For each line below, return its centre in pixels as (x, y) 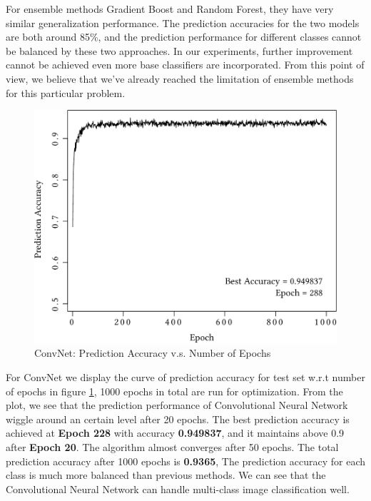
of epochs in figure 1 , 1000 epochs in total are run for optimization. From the (174, 391)
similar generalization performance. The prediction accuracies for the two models (183, 22)
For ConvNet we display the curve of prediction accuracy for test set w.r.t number (185, 376)
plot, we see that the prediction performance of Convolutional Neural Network (177, 405)
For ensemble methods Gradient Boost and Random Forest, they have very (170, 9)
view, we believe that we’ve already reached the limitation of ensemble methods (180, 78)
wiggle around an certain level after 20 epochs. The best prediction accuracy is (178, 419)
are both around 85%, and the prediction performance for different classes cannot (184, 37)
